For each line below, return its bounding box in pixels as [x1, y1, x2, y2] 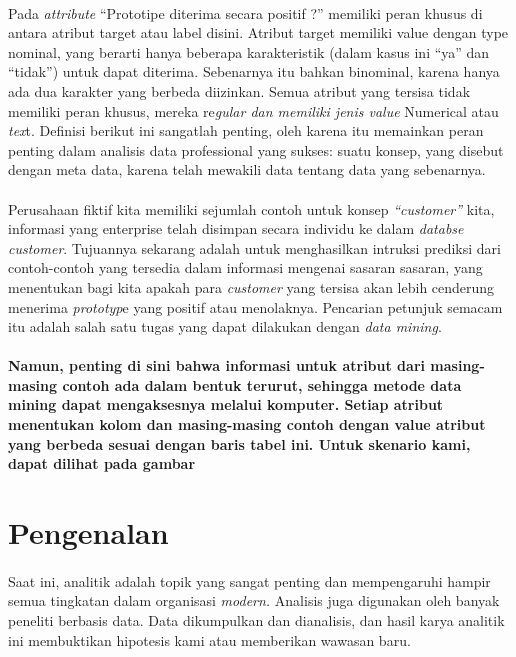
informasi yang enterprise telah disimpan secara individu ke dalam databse [8, 218, 464, 239]
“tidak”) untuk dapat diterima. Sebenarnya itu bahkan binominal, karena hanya [8, 61, 500, 82]
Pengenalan [8, 512, 169, 553]
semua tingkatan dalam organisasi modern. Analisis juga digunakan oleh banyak [8, 590, 500, 611]
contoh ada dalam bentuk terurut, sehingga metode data [62, 374, 462, 395]
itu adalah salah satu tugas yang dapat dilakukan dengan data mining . [8, 316, 442, 337]
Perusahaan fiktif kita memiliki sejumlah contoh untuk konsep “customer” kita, [8, 198, 495, 219]
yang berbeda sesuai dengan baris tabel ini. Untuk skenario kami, [8, 433, 471, 454]
